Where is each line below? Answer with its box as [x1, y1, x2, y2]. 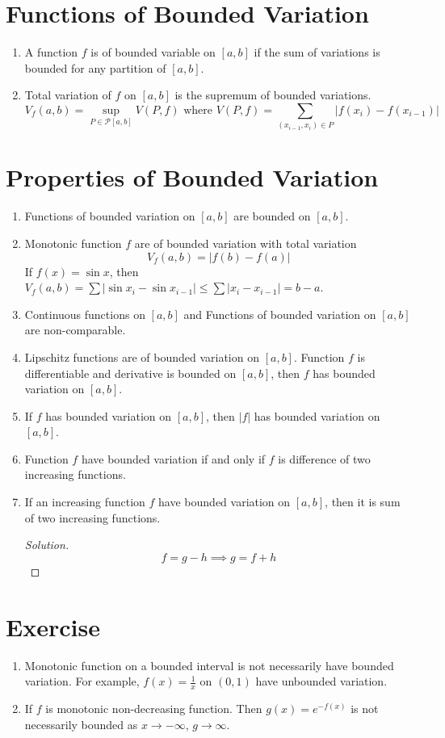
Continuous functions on [24, 305, 145, 322]
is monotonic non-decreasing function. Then [45, 700, 262, 716]
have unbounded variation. [255, 673, 388, 690]
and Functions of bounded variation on [183, 305, 376, 322]
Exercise [6, 610, 100, 643]
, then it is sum [325, 493, 401, 510]
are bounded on [233, 208, 311, 224]
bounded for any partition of [24, 59, 166, 76]
